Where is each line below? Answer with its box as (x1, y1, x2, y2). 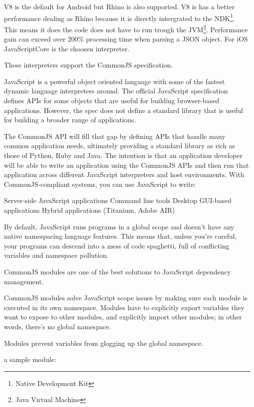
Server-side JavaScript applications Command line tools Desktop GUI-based (4, 195, 232, 205)
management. (4, 276, 44, 286)
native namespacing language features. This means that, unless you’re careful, (4, 231, 237, 241)
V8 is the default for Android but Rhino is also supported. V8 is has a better (4, 1, 235, 11)
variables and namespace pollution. (4, 250, 109, 260)
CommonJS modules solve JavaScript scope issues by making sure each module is (4, 293, 248, 303)
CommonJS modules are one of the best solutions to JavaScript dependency (4, 266, 231, 276)
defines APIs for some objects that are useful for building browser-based (4, 95, 220, 106)
